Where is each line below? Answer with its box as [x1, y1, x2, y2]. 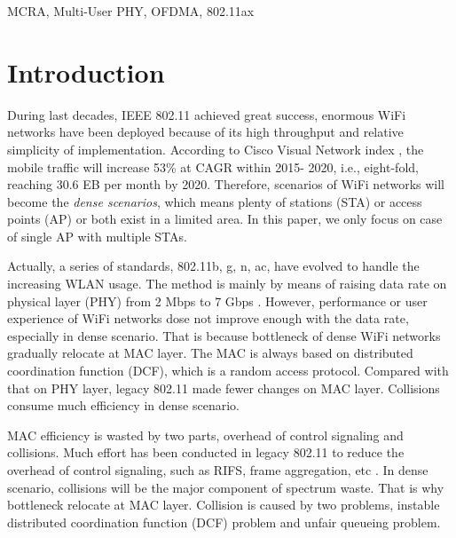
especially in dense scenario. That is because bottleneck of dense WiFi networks [7, 326, 441, 344]
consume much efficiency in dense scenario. [7, 396, 240, 415]
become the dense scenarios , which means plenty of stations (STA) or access [7, 192, 422, 210]
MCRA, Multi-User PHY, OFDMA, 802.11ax [7, 2, 255, 20]
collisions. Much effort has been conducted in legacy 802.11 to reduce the [7, 443, 405, 462]
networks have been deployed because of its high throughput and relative [7, 123, 404, 141]
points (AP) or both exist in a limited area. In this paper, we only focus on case [7, 210, 443, 228]
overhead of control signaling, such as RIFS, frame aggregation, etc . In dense [7, 461, 428, 479]
